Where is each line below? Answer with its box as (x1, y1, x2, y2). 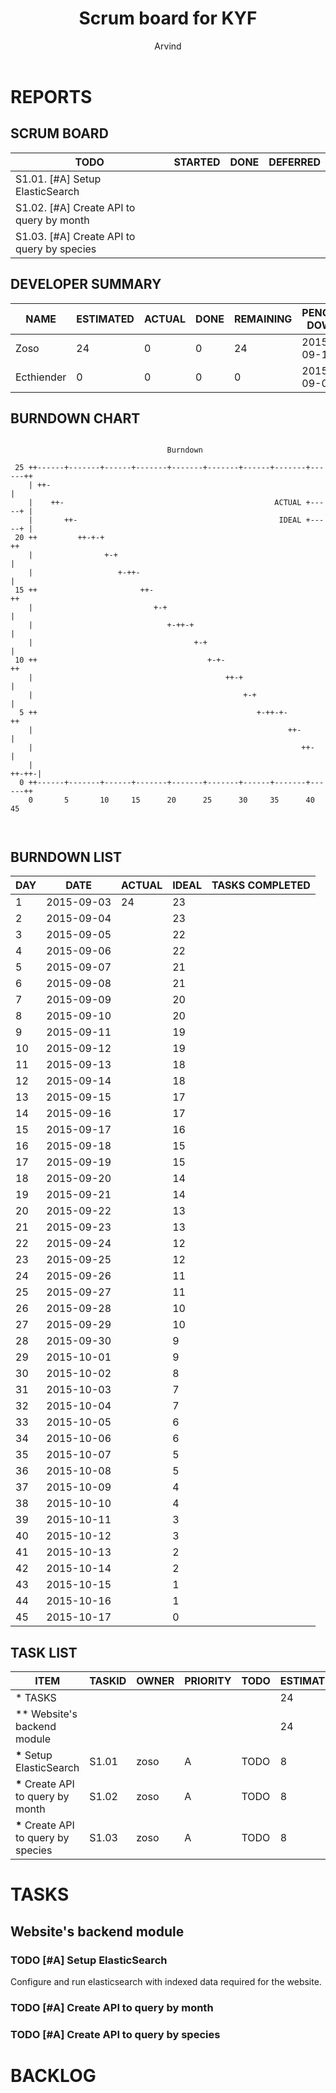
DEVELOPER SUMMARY (10, 276, 162, 293)
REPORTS (10, 85, 93, 108)
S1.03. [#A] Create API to (15, 229, 136, 243)
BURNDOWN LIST (10, 848, 123, 866)
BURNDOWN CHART (10, 410, 141, 427)
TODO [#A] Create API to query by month (10, 2000, 214, 2014)
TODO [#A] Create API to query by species (10, 2027, 221, 2041)
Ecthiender (15, 370, 67, 384)
